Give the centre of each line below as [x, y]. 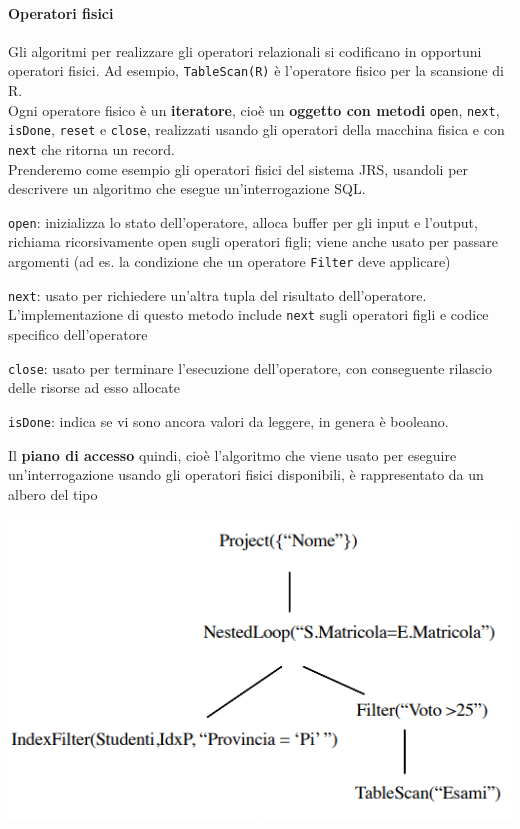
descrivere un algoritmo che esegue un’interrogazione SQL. [187, 188]
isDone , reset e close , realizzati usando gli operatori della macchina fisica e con [256, 129]
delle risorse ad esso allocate [94, 387]
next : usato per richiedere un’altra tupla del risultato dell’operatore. [217, 294]
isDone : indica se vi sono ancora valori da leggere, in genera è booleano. [228, 420]
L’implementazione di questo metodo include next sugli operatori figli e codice [248, 314]
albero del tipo [53, 493]
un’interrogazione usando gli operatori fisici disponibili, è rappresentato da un [246, 474]
